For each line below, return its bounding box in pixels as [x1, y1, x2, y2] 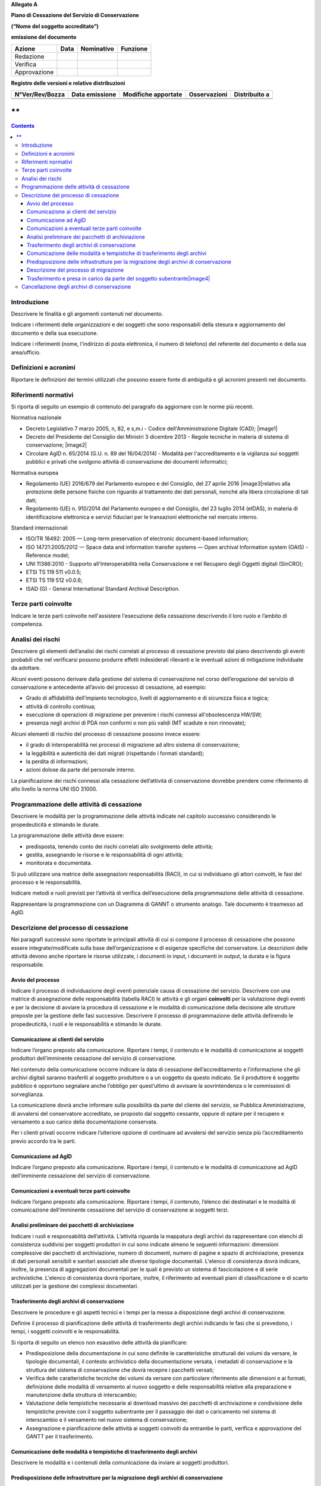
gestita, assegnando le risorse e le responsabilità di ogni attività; [26, 851, 184, 858]
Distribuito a [234, 90, 270, 98]
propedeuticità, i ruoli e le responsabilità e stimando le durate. [11, 1020, 163, 1028]
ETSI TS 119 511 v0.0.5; [26, 568, 81, 575]
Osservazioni [188, 90, 228, 98]
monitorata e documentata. [26, 860, 92, 867]
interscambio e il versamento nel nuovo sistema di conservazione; [26, 1416, 188, 1424]
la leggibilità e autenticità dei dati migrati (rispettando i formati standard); [26, 750, 204, 757]
